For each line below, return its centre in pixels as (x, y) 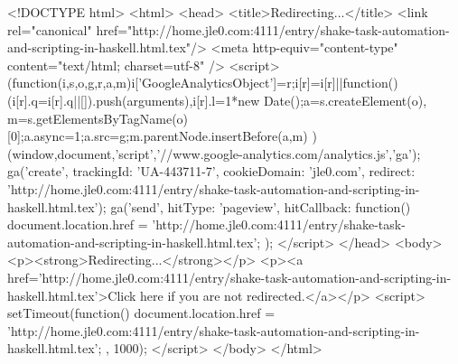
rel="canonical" (50, 29)
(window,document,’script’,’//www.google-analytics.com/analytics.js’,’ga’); (214, 153)
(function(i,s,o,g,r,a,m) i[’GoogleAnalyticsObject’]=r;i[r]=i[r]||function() (203, 83)
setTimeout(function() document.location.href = (141, 313)
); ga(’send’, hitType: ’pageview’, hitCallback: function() (254, 206)
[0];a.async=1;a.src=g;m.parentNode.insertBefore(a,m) (158, 136)
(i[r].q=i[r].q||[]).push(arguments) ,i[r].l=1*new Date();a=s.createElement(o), (217, 100)
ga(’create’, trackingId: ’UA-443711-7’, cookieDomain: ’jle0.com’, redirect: (211, 171)
